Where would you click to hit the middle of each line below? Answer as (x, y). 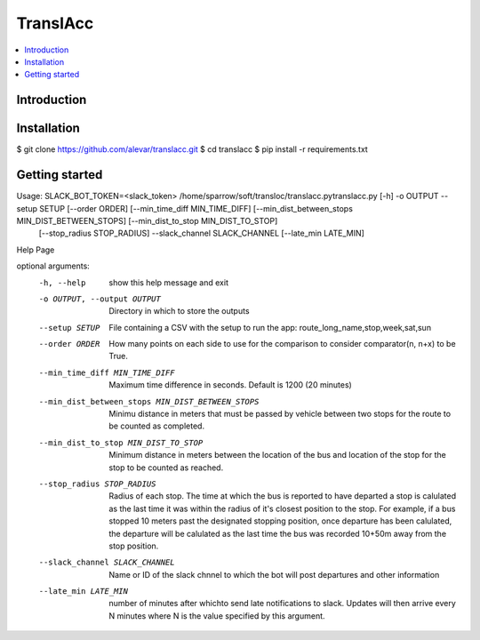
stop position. (134, 546)
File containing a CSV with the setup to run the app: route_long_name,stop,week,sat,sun (270, 327)
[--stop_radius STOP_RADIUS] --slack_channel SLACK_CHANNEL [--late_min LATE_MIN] (201, 233)
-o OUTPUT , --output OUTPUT (100, 299)
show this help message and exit (168, 282)
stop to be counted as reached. (166, 468)
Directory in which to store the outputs (179, 311)
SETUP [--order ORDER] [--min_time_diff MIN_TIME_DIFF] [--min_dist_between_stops (196, 208)
